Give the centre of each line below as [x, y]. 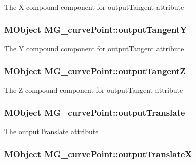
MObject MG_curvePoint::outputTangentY [96, 29]
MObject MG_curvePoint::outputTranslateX [98, 154]
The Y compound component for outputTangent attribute [94, 48]
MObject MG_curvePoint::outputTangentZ [95, 71]
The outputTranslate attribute [51, 131]
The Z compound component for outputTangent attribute [94, 90]
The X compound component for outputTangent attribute [94, 7]
